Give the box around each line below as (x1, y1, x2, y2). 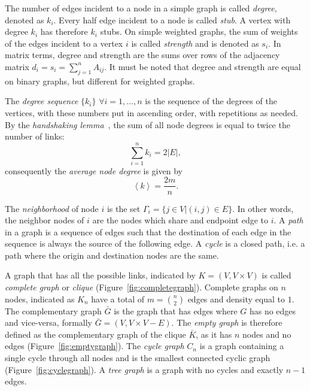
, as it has (196, 328, 232, 340)
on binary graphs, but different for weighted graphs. (5, 74, 195, 87)
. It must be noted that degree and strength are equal (104, 60, 301, 72)
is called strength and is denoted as (131, 37, 259, 49)
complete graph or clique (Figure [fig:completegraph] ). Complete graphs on (5, 281, 278, 293)
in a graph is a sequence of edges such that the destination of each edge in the (5, 225, 291, 238)
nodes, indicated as (5, 292, 75, 305)
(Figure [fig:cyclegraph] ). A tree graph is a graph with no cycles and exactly (5, 363, 284, 375)
